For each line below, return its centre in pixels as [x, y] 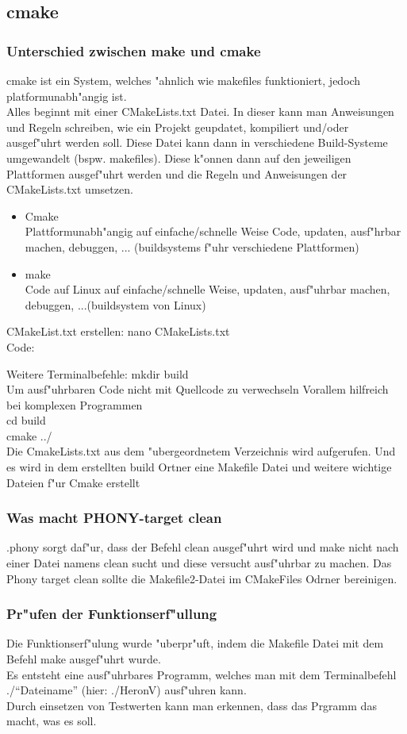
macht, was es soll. [52, 721]
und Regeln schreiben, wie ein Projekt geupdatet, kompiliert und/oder [178, 127]
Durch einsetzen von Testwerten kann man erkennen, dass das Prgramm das [192, 705]
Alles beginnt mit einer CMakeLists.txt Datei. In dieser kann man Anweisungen [200, 111]
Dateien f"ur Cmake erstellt [73, 482]
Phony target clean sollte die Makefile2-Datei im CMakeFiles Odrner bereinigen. [202, 578]
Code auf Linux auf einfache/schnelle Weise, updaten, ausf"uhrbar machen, [207, 289]
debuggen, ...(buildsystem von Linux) [115, 304]
